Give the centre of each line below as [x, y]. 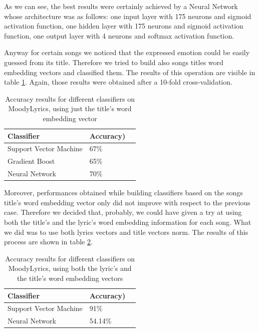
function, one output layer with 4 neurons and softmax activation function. [119, 35]
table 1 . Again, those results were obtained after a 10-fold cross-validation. [118, 82]
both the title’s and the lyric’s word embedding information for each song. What [128, 222]
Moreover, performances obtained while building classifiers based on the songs [123, 193]
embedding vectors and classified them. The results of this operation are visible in [130, 72]
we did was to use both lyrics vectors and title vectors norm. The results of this [126, 232]
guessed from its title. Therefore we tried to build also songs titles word [114, 62]
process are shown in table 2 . [48, 242]
